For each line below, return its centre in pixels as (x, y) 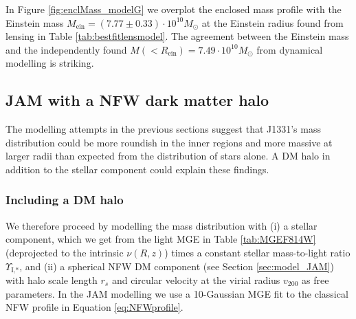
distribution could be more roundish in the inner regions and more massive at (169, 142)
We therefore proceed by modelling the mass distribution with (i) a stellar (162, 225)
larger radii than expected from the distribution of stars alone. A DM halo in (168, 156)
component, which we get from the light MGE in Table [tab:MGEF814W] (161, 239)
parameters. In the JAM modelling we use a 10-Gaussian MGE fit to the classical (177, 293)
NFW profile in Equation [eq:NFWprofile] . (94, 307)
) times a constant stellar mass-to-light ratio (257, 252)
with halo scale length (52, 280)
